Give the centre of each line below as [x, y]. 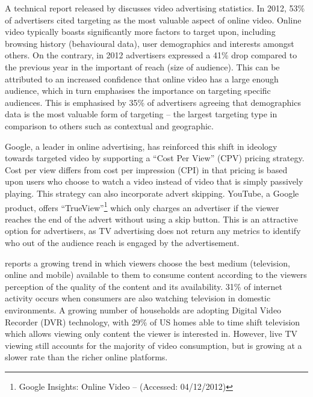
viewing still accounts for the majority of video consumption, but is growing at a [153, 345]
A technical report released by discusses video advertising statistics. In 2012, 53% [155, 8]
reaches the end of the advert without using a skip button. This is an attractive [152, 219]
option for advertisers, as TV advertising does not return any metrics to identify [153, 231]
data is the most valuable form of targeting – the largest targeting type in [141, 114]
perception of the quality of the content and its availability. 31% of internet [144, 286]
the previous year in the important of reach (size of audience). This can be [142, 66]
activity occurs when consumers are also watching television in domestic [138, 298]
